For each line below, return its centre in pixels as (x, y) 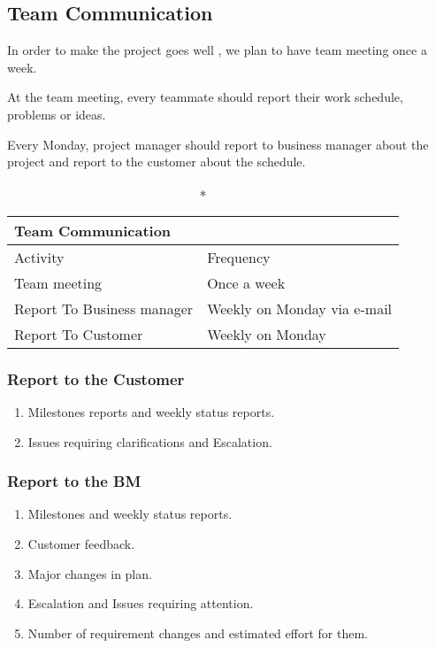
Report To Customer (79, 334)
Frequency (239, 257)
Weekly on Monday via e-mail (300, 308)
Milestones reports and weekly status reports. (151, 411)
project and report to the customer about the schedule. (157, 162)
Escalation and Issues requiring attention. (141, 603)
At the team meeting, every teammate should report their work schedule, (205, 97)
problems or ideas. (57, 114)
